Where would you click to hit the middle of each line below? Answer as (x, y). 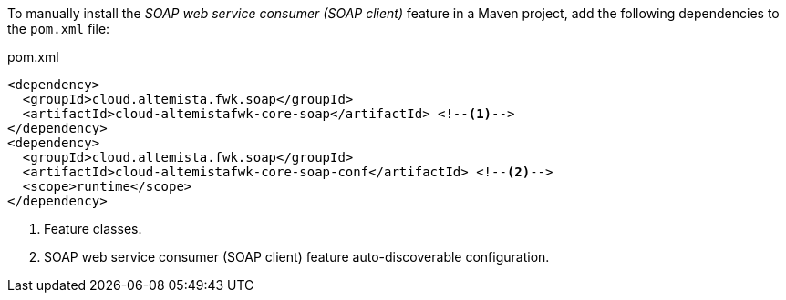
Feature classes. (93, 229)
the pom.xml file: (59, 29)
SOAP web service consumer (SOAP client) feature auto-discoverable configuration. (297, 257)
